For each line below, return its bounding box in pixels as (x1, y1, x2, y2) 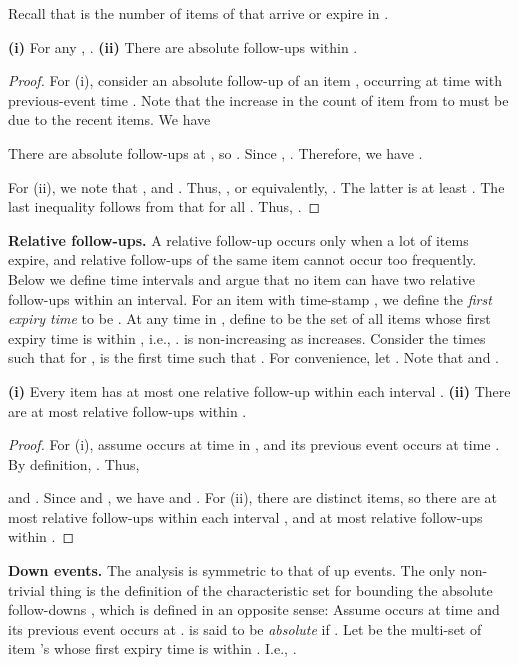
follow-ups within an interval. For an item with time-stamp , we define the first (8, 288, 492, 309)
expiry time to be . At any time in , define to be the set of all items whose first (8, 308, 491, 329)
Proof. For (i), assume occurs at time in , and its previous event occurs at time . (8, 434, 500, 455)
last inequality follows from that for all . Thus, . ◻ (8, 196, 321, 217)
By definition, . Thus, (8, 453, 140, 474)
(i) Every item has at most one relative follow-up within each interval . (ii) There (8, 380, 511, 401)
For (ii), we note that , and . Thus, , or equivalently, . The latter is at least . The (8, 176, 505, 197)
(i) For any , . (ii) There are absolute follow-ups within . (8, 36, 358, 57)
